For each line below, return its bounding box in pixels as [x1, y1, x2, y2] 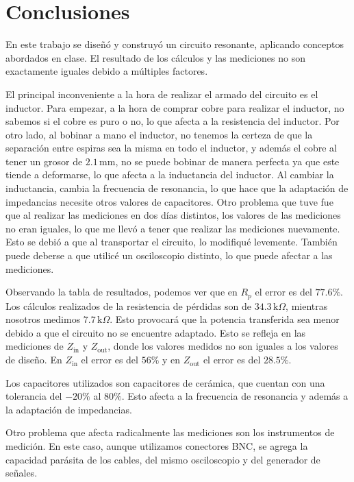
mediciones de [5, 339, 64, 353]
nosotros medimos [5, 312, 81, 326]
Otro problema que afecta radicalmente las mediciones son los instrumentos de [5, 425, 335, 439]
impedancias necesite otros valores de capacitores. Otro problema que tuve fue [5, 194, 333, 208]
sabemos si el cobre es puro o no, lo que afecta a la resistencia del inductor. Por [5, 114, 340, 128]
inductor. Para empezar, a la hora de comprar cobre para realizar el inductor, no [5, 100, 344, 115]
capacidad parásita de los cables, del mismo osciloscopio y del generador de [5, 452, 320, 466]
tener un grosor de [5, 154, 83, 168]
